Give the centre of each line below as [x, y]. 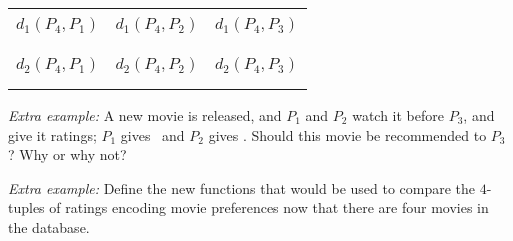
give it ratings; [52, 134]
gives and [152, 134]
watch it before [398, 115]
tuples [26, 207]
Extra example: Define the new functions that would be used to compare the [242, 187]
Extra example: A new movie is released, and [145, 115]
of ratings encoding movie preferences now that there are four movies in [269, 207]
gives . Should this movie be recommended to [347, 134]
